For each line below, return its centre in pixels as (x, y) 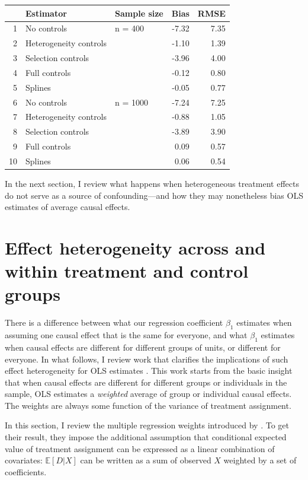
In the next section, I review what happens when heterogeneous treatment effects (152, 184)
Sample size (139, 13)
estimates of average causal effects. (68, 207)
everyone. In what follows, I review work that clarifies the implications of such (147, 359)
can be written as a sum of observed (146, 460)
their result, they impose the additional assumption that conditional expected (146, 437)
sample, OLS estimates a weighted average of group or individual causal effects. (148, 394)
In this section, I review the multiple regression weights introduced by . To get (147, 425)
